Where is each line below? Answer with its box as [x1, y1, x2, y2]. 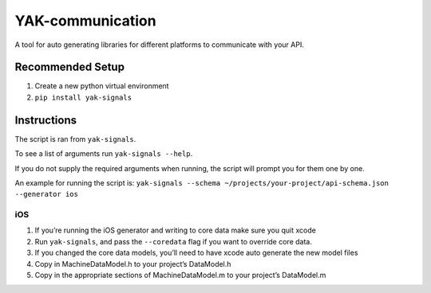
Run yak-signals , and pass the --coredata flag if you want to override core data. [34, 236, 313, 246]
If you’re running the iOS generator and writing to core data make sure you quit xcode [34, 225, 317, 235]
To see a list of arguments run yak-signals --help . [14, 149, 193, 158]
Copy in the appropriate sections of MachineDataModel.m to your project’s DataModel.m [34, 271, 326, 280]
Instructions [14, 113, 77, 127]
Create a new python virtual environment [34, 81, 169, 91]
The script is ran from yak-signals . [14, 134, 136, 143]
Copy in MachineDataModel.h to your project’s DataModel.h [34, 259, 231, 268]
